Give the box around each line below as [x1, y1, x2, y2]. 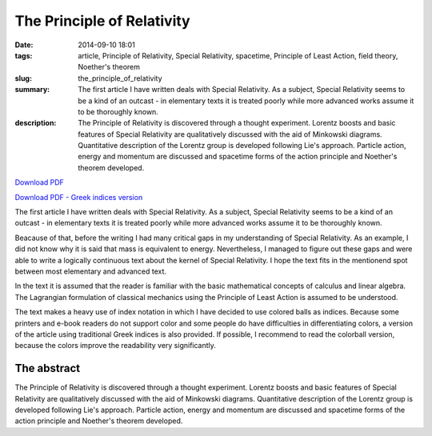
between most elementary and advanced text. [14, 266, 167, 276]
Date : [14, 40, 34, 50]
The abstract [14, 362, 80, 375]
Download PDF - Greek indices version [14, 192, 143, 202]
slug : [14, 73, 32, 83]
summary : [14, 85, 50, 94]
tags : [14, 50, 33, 60]
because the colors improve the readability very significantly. [14, 341, 216, 350]
